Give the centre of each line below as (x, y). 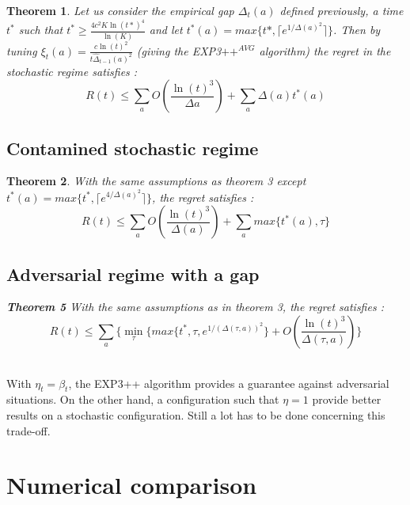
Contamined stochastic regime (133, 148)
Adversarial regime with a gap (133, 273)
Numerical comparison (132, 485)
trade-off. (28, 430)
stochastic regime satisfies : (72, 71)
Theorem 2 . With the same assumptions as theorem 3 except (156, 181)
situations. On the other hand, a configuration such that (143, 399)
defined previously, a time (342, 10)
